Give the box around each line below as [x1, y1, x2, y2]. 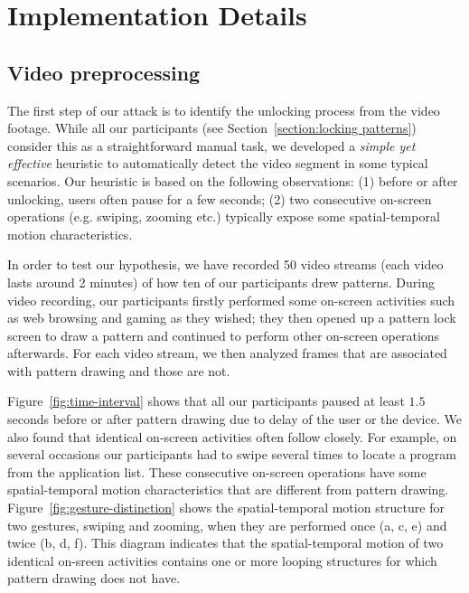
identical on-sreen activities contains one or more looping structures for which [7, 551, 437, 569]
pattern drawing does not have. [7, 569, 181, 588]
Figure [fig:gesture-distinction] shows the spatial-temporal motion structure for [7, 498, 445, 517]
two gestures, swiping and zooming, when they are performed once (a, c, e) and [7, 515, 447, 534]
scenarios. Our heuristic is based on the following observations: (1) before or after [7, 171, 458, 190]
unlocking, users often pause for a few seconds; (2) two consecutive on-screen [7, 189, 432, 208]
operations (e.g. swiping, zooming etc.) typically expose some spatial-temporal [7, 207, 440, 226]
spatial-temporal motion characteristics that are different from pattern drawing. [7, 480, 449, 499]
